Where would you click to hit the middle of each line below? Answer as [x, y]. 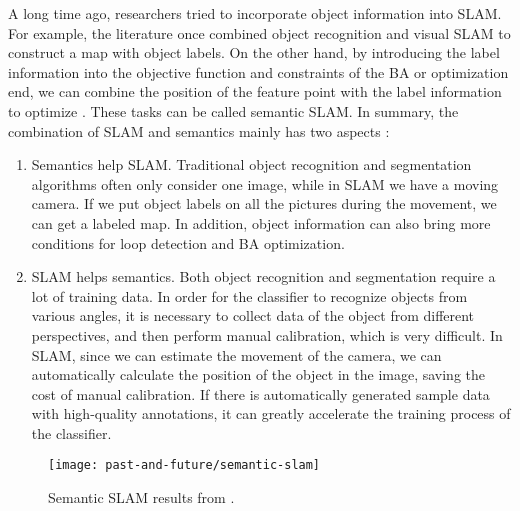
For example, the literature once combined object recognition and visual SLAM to [259, 32]
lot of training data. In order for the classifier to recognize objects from [249, 295]
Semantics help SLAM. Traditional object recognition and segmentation [251, 164]
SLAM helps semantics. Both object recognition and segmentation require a [263, 276]
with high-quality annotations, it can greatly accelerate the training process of [271, 413]
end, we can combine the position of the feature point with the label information [255, 91]
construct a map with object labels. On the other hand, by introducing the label [254, 52]
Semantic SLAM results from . [141, 497]
